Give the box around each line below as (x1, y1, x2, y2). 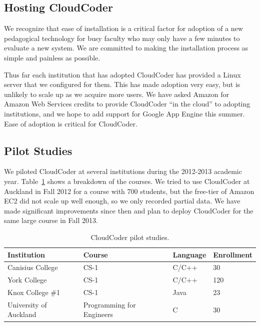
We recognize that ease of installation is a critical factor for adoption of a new (4, 23, 243, 33)
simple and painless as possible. (4, 52, 100, 62)
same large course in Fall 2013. (4, 215, 98, 225)
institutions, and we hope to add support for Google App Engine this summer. (4, 108, 245, 118)
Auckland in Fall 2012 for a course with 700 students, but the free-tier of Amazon (4, 185, 254, 196)
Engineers (83, 309, 113, 319)
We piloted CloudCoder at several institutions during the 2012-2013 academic (4, 166, 242, 176)
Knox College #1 (7, 287, 60, 297)
